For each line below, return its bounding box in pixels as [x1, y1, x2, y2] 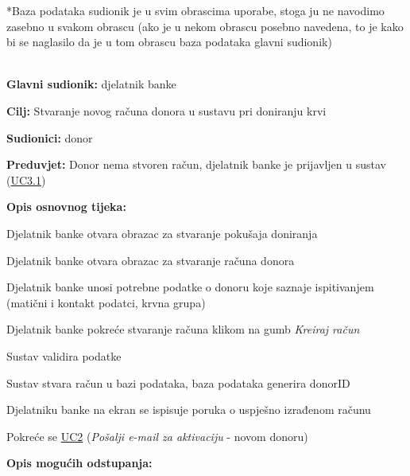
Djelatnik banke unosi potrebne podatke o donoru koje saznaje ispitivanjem [6, 279, 374, 295]
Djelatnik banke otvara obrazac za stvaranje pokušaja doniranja [6, 224, 318, 241]
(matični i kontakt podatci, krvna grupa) [6, 294, 206, 310]
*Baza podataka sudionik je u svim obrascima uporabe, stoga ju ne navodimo [6, 2, 385, 18]
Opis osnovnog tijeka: [6, 198, 126, 215]
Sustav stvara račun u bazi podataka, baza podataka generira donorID [6, 374, 350, 391]
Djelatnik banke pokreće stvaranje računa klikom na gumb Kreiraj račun [6, 321, 360, 337]
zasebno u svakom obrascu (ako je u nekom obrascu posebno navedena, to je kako [6, 18, 404, 34]
